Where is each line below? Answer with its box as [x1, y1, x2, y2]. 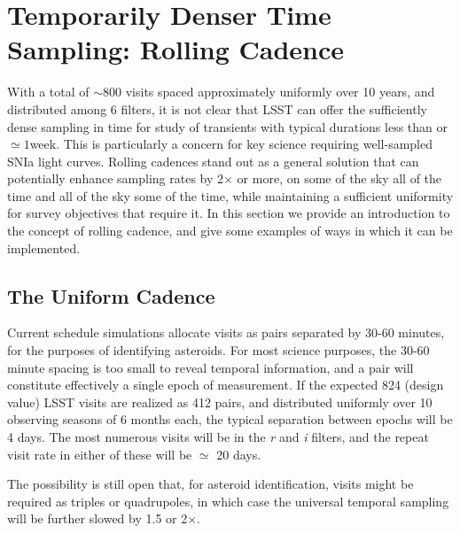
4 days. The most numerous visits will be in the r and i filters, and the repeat [7, 428, 429, 446]
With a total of [7, 82, 90, 101]
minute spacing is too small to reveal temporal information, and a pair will [7, 358, 414, 376]
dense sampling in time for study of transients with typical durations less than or [7, 117, 448, 135]
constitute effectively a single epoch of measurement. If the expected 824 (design [7, 375, 444, 394]
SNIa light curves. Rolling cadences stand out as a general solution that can [7, 151, 419, 170]
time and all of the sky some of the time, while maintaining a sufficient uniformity [7, 186, 454, 205]
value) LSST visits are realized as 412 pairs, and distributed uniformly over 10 [7, 392, 433, 411]
